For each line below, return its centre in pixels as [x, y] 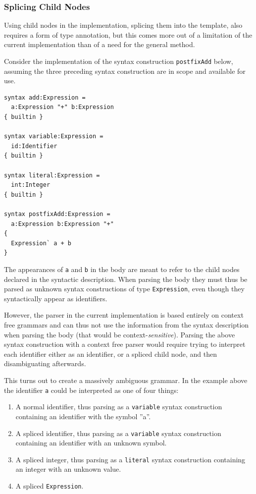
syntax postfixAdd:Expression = [57, 214]
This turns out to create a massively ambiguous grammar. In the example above [126, 380]
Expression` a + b [41, 243]
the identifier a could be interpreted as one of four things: [91, 390]
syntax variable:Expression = [54, 137]
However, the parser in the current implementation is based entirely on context [124, 315]
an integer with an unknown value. [68, 469]
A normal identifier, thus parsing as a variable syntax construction [119, 407]
